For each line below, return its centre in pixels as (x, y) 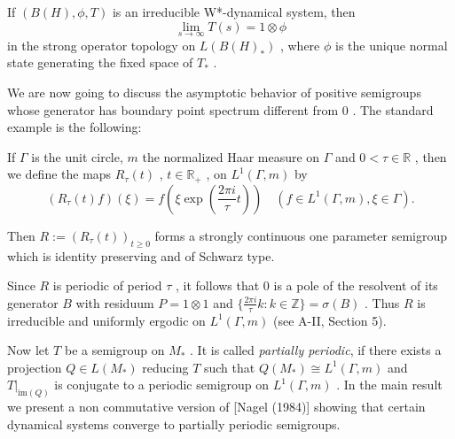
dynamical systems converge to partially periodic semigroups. (174, 424)
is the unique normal (392, 45)
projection (35, 367)
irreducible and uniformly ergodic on (106, 320)
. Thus (382, 302)
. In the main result (389, 385)
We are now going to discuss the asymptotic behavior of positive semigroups (214, 92)
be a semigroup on (114, 350)
